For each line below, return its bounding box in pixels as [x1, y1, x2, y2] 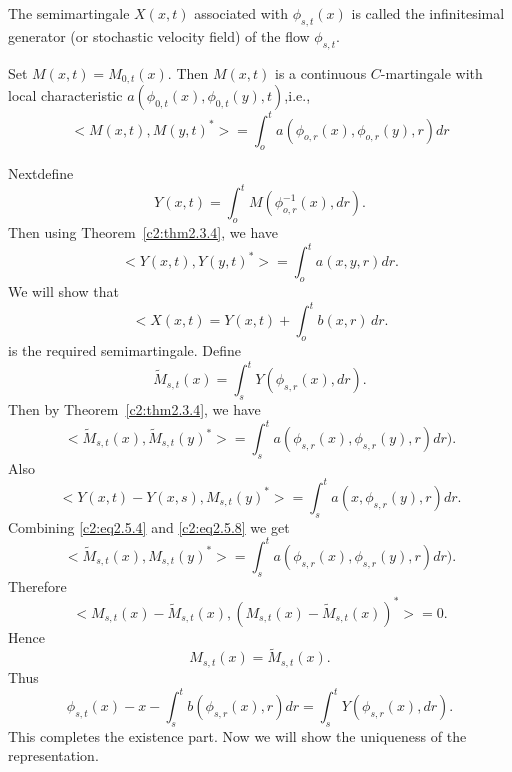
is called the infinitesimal [351, 3, 505, 23]
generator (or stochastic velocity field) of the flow [8, 25, 310, 46]
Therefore [8, 575, 67, 596]
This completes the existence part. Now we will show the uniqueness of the [8, 725, 467, 746]
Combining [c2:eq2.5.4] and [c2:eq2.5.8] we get [8, 516, 290, 537]
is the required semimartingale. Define [8, 340, 242, 361]
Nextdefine [8, 163, 74, 184]
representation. [8, 745, 99, 766]
